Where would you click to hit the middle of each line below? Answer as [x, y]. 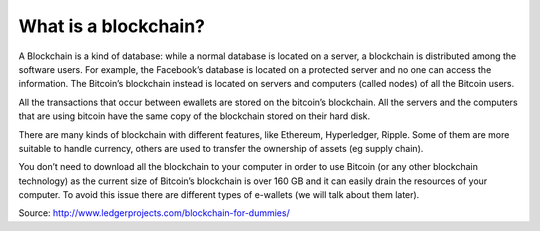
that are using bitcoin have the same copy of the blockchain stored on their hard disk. [194, 116]
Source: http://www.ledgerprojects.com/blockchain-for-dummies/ [154, 213]
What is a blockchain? [111, 26]
